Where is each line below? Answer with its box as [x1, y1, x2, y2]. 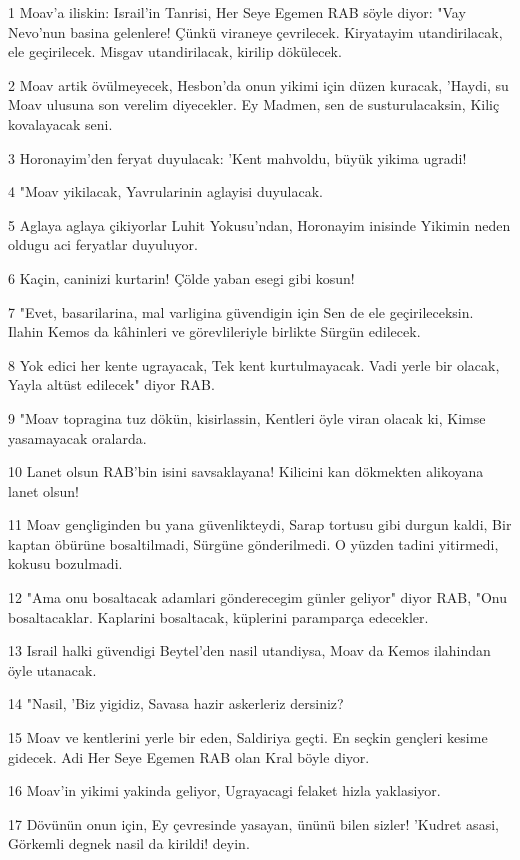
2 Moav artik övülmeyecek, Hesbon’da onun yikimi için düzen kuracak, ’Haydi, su [8, 74, 509, 95]
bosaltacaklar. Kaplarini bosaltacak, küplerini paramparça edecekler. [8, 606, 429, 627]
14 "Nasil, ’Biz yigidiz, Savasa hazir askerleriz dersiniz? [8, 693, 344, 714]
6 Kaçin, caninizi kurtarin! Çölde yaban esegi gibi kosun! [8, 267, 355, 288]
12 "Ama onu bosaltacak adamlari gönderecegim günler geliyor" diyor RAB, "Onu [8, 587, 507, 608]
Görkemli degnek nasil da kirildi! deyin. [8, 833, 250, 854]
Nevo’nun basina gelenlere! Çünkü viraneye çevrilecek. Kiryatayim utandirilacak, [8, 21, 503, 42]
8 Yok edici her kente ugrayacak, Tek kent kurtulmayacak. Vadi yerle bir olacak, [8, 354, 500, 375]
